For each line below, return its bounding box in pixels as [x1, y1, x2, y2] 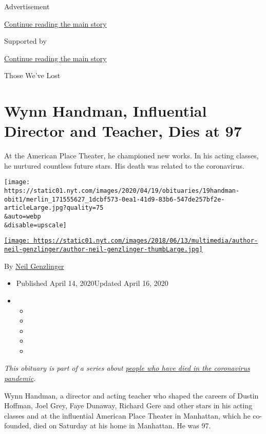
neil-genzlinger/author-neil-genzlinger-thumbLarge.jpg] [4, 246, 203, 254]
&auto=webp [4, 213, 41, 221]
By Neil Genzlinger [4, 260, 64, 271]
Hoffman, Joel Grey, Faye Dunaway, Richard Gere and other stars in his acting [4, 400, 253, 411]
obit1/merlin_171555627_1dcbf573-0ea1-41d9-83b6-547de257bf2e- [4, 195, 225, 203]
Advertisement [4, 1, 50, 11]
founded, [4, 420, 31, 431]
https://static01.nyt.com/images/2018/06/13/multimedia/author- [33, 237, 258, 245]
